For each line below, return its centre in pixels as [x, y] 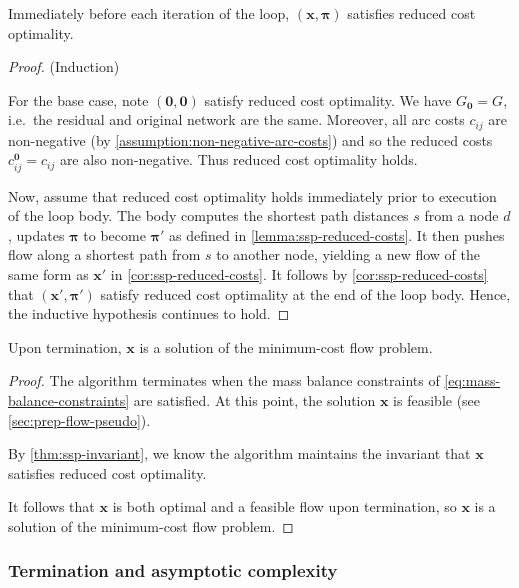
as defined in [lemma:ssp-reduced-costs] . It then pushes [337, 234]
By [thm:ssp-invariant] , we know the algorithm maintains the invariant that [239, 453]
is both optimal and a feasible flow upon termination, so [284, 506]
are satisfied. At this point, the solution [254, 399]
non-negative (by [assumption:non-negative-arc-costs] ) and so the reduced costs [250, 139]
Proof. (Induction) [64, 66]
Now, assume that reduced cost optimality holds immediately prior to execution [252, 195]
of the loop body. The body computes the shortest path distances [208, 215]
